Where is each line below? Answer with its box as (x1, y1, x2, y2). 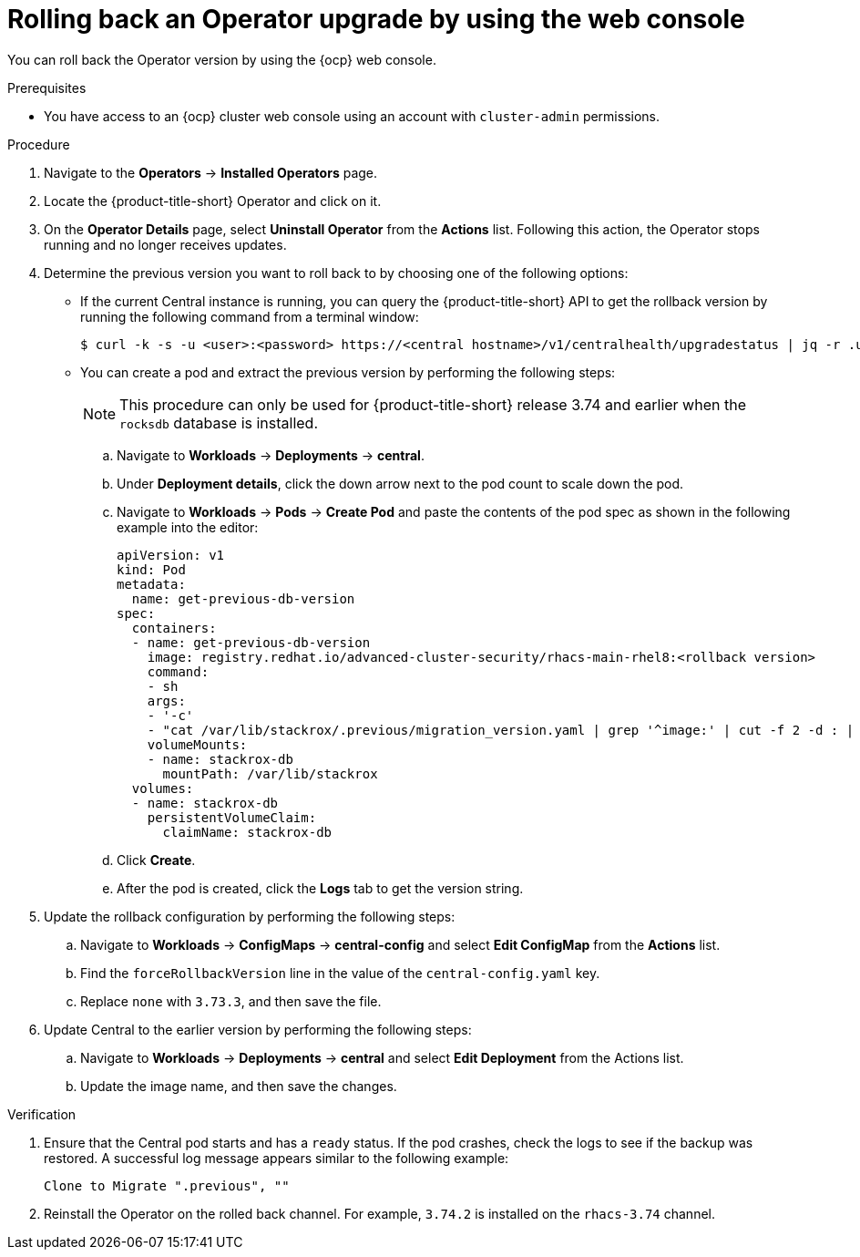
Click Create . (117, 851, 196, 868)
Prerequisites (7, 79, 87, 96)
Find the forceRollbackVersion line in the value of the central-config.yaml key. (80, 964, 600, 981)
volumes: (131, 780, 194, 796)
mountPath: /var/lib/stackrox (162, 766, 378, 781)
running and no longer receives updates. (44, 236, 287, 252)
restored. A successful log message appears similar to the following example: (44, 1149, 509, 1166)
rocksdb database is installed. (119, 413, 319, 432)
